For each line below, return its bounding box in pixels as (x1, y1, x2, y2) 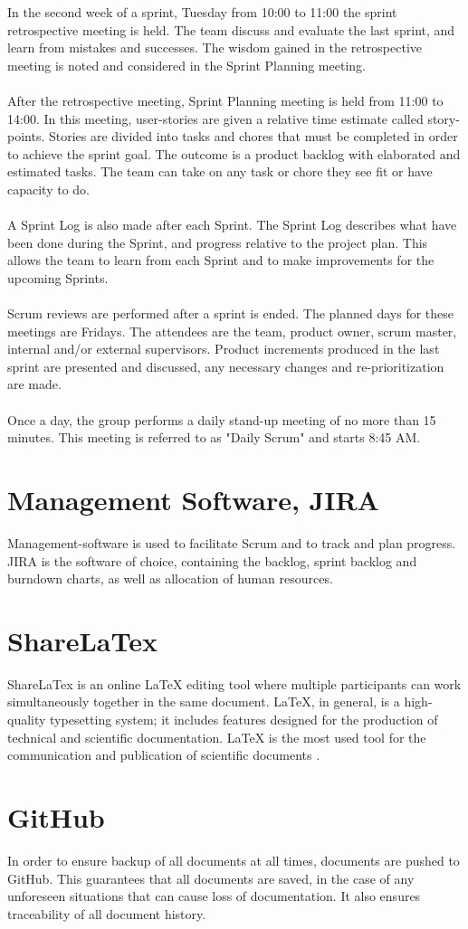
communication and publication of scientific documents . (7, 745, 320, 764)
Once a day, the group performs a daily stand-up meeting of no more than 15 (7, 410, 436, 429)
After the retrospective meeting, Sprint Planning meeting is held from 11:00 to (7, 90, 444, 109)
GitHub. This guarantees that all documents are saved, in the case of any (7, 868, 415, 887)
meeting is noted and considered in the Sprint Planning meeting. (7, 55, 366, 74)
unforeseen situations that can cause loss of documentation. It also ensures (7, 886, 421, 905)
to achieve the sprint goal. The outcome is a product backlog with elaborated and (7, 144, 461, 163)
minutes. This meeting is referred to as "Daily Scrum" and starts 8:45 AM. (7, 428, 421, 447)
